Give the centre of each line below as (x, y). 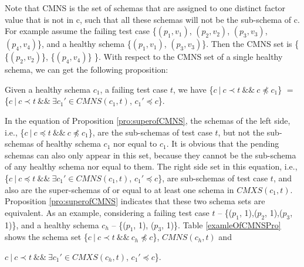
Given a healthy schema (48, 89)
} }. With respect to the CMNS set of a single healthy (185, 57)
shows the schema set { (46, 237)
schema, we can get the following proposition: (87, 70)
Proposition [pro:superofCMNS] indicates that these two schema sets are (135, 201)
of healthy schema (69, 143)
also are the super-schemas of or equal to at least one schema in (119, 189)
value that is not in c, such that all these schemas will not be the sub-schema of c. (152, 19)
